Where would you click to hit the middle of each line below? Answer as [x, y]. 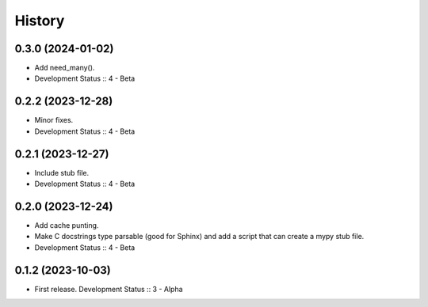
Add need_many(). [65, 68]
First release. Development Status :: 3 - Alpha [109, 289]
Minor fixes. [54, 120]
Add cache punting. [67, 225]
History [40, 21]
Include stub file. [62, 172]
